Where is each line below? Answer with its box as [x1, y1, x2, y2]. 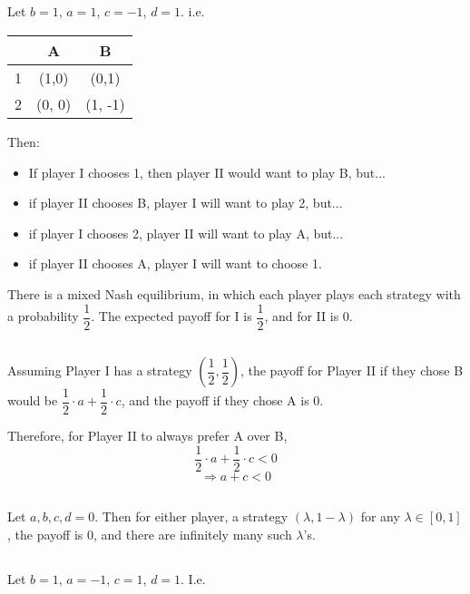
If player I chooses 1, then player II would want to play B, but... [28, 162, 386, 181]
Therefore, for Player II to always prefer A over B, [7, 426, 288, 445]
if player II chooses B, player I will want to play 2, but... [28, 193, 343, 212]
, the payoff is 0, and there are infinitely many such [7, 524, 292, 543]
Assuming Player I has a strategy [7, 361, 192, 379]
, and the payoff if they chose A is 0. [121, 391, 324, 410]
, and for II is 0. [264, 307, 353, 326]
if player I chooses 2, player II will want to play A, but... [28, 223, 344, 242]
